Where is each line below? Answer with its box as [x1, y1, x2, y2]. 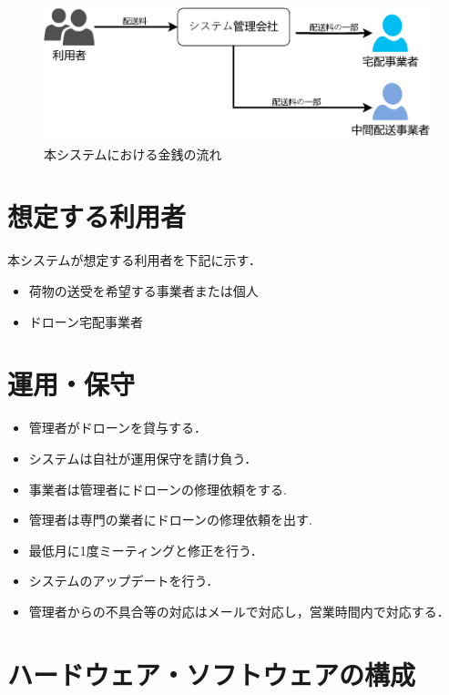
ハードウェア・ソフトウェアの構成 [7, 655, 416, 692]
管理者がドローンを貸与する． [28, 418, 208, 437]
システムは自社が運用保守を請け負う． [28, 448, 258, 467]
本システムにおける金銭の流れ [44, 144, 222, 163]
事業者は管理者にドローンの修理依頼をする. [28, 479, 287, 498]
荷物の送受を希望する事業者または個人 [28, 281, 259, 300]
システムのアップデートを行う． [28, 571, 219, 590]
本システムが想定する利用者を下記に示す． [7, 250, 262, 270]
